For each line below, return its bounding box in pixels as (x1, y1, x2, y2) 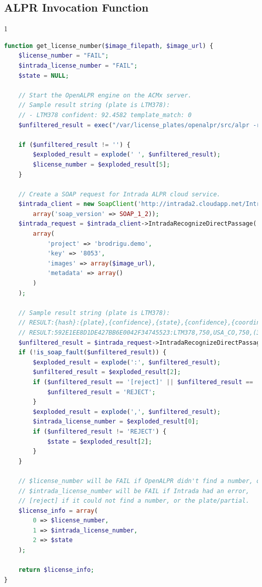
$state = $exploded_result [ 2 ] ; (47, 438, 152, 445)
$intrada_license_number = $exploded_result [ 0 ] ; (33, 418, 199, 425)
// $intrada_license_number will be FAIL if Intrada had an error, (18, 487, 249, 495)
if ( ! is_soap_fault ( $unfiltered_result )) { (18, 349, 167, 356)
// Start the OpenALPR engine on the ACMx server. (18, 91, 192, 99)
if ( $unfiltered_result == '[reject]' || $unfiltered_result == (33, 378, 253, 386)
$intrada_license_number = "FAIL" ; (18, 62, 138, 69)
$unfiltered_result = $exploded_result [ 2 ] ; (33, 368, 181, 376)
